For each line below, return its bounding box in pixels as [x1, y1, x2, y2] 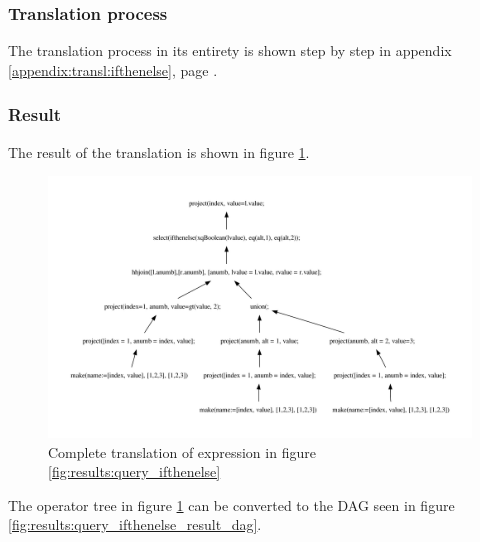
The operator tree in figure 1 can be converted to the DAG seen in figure [8, 494, 455, 515]
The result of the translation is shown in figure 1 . [8, 141, 310, 162]
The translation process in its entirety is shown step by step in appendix [8, 40, 452, 61]
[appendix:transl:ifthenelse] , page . [8, 59, 218, 80]
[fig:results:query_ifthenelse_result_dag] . [8, 514, 262, 535]
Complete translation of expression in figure [48, 441, 316, 462]
